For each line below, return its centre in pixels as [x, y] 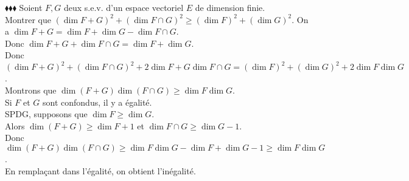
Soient [31, 7]
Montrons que [31, 90]
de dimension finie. [230, 7]
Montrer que [28, 19]
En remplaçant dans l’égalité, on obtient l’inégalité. [100, 170]
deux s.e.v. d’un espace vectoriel [124, 7]
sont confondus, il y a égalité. [97, 102]
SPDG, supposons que [46, 114]
